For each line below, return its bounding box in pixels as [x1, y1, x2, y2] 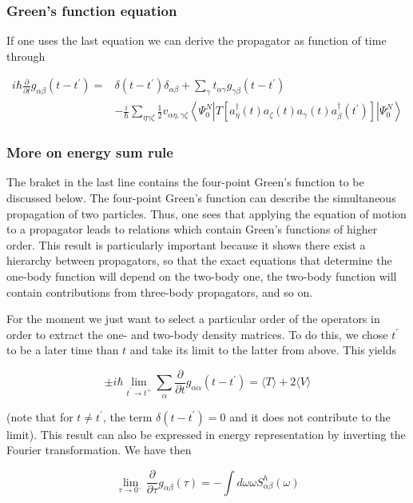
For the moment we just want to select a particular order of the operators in [6, 310, 380, 327]
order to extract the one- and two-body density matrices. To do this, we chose [6, 325, 388, 342]
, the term [102, 408, 153, 425]
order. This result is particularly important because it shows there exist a [6, 236, 366, 253]
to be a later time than [6, 341, 119, 358]
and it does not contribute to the [229, 408, 391, 425]
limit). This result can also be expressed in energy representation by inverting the [6, 425, 406, 442]
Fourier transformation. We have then [6, 441, 192, 458]
